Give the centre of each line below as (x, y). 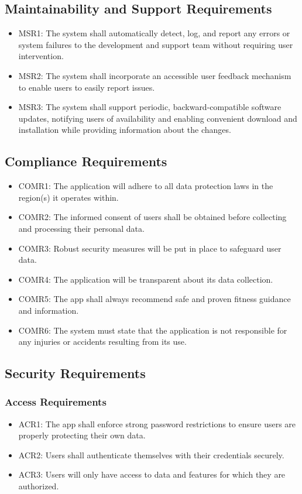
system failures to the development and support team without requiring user (156, 44)
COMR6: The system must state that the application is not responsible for (153, 330)
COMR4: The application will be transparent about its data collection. (146, 279)
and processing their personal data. (81, 228)
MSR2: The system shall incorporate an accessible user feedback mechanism (155, 75)
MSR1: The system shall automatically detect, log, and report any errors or (154, 33)
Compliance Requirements (86, 161)
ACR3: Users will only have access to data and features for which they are (152, 474)
